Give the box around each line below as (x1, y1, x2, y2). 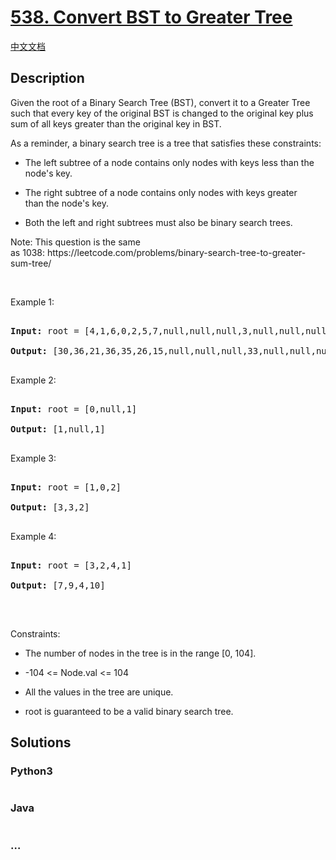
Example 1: (10, 296, 55, 308)
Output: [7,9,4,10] (10, 579, 106, 591)
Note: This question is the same (10, 236, 141, 248)
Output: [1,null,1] (10, 423, 106, 435)
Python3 (10, 764, 53, 778)
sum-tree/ (10, 257, 52, 269)
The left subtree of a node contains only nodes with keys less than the (24, 156, 315, 168)
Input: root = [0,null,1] (10, 403, 138, 415)
